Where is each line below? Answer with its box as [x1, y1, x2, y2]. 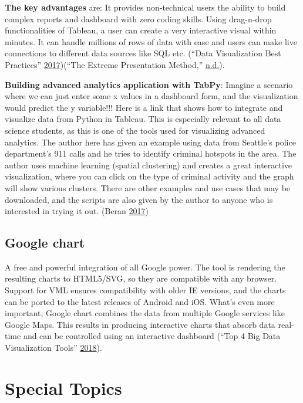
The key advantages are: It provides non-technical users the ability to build [5, 1, 286, 13]
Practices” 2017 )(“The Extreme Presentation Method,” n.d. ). [5, 58, 225, 70]
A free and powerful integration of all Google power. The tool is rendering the [5, 260, 285, 273]
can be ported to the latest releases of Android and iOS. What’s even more [5, 295, 275, 307]
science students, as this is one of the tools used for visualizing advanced [5, 124, 265, 136]
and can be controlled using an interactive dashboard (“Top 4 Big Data [23, 330, 281, 342]
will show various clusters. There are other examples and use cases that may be [5, 181, 291, 194]
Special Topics [5, 375, 122, 399]
